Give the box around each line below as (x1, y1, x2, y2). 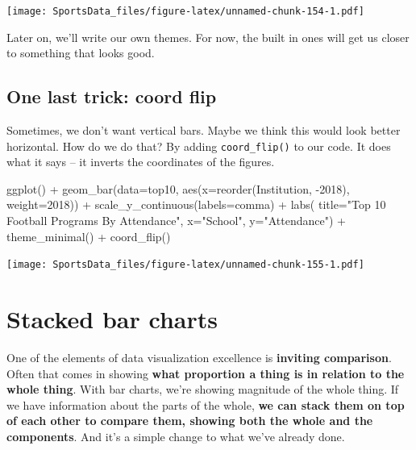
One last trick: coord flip (6, 84, 217, 109)
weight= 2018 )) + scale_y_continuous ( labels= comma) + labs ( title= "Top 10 (6, 196, 386, 213)
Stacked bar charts (6, 302, 218, 335)
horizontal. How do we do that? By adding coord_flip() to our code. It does (6, 137, 391, 154)
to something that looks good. (6, 44, 155, 61)
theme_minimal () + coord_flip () (6, 227, 171, 244)
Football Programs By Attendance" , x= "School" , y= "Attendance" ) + (6, 212, 346, 229)
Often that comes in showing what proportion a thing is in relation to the (6, 365, 405, 381)
